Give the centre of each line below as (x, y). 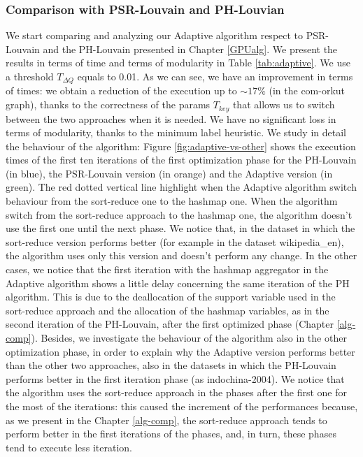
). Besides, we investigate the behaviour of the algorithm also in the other (189, 338)
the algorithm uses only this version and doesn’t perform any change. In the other (181, 255)
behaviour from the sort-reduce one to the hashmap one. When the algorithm (172, 201)
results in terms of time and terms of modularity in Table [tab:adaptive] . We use (178, 63)
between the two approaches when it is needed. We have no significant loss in (171, 118)
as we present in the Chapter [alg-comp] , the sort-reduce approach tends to (166, 420)
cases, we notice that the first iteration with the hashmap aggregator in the (167, 269)
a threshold (30, 76)
